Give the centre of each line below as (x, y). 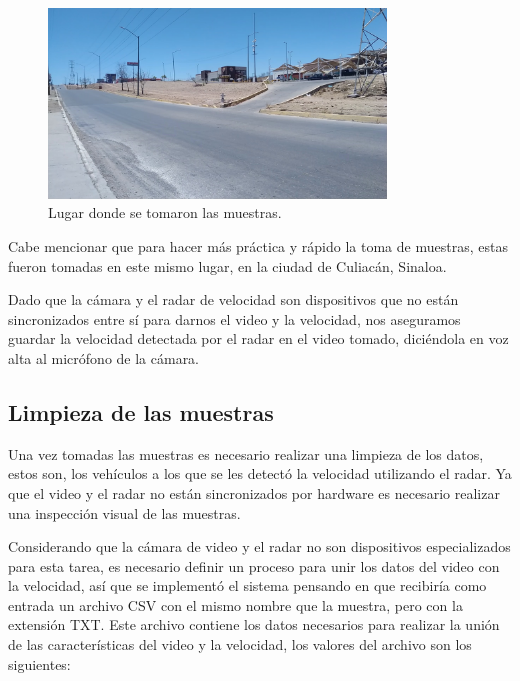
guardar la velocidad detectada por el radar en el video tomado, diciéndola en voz (258, 338)
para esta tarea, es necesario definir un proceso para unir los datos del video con (254, 565)
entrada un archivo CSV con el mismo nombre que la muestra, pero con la (235, 604)
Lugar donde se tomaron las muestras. (165, 212)
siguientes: (39, 663)
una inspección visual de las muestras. (124, 512)
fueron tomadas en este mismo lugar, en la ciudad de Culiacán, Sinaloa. (227, 265)
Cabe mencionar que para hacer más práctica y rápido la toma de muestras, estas (258, 245)
